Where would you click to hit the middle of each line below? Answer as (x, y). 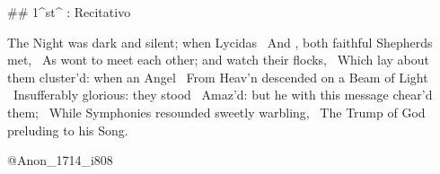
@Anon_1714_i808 (60, 160)
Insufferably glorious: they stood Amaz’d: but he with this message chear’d (223, 95)
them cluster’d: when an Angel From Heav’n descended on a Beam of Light (218, 77)
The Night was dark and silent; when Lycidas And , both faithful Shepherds (220, 42)
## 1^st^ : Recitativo (69, 12)
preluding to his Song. (68, 130)
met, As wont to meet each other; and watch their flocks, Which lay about (218, 60)
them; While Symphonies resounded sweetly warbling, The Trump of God (216, 112)
